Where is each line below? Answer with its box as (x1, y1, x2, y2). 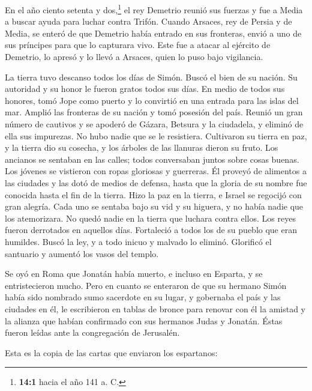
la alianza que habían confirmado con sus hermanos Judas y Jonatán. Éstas (5, 314, 283, 327)
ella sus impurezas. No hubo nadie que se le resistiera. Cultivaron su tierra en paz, (5, 129, 307, 142)
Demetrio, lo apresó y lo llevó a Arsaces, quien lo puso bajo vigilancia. (5, 50, 263, 63)
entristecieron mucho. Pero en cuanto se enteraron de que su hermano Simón (5, 279, 287, 291)
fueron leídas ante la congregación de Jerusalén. (5, 326, 180, 339)
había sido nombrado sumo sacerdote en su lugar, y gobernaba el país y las (5, 291, 281, 303)
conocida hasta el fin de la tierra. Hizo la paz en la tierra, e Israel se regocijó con (5, 188, 302, 201)
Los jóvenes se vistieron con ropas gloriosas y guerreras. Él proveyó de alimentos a (5, 165, 307, 177)
